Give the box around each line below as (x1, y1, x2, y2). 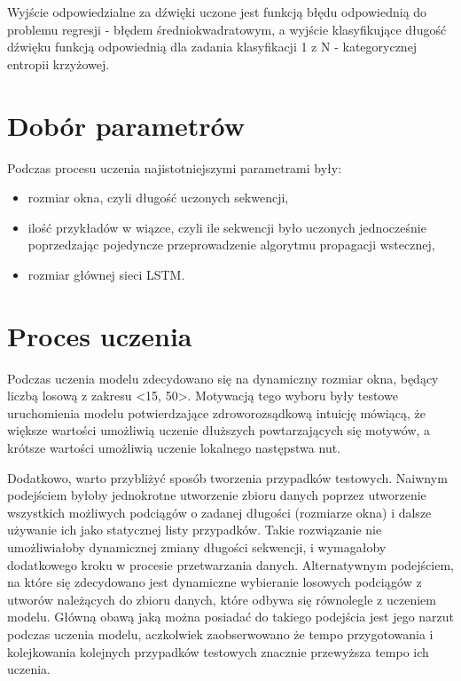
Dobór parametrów (7, 107, 245, 143)
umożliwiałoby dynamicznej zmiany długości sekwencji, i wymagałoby (7, 537, 387, 556)
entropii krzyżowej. (7, 54, 110, 73)
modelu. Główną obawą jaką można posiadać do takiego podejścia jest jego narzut (7, 607, 455, 626)
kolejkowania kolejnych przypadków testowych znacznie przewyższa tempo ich (7, 642, 429, 661)
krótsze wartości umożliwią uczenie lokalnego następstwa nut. (7, 438, 341, 456)
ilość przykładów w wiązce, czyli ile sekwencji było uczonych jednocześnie (27, 218, 426, 236)
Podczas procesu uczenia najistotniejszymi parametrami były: (7, 158, 342, 177)
